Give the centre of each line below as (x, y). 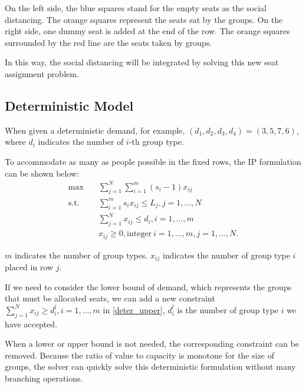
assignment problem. (42, 73)
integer (139, 234)
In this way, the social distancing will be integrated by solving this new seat (142, 62)
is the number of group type (228, 309)
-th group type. (156, 142)
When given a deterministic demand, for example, (95, 130)
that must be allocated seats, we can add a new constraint (110, 298)
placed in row (29, 267)
